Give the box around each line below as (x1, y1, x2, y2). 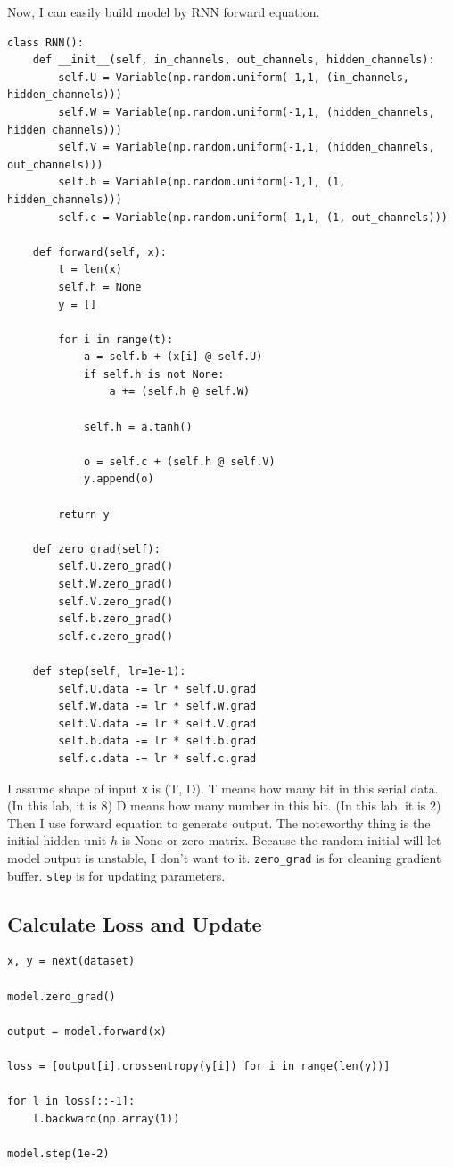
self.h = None (58, 280, 142, 293)
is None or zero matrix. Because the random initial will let (121, 831, 441, 850)
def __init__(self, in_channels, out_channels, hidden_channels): (32, 53, 435, 67)
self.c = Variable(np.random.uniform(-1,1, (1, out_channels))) (58, 210, 448, 224)
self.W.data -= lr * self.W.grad (58, 700, 257, 713)
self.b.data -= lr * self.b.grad (58, 735, 257, 748)
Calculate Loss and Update (7, 909, 262, 937)
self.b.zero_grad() (58, 612, 174, 626)
